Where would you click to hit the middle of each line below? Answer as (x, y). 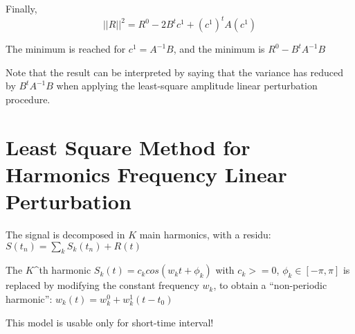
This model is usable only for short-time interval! (110, 322)
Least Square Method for (128, 147)
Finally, (21, 8)
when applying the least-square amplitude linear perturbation (187, 86)
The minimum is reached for (66, 49)
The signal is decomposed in (65, 234)
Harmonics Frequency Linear (146, 174)
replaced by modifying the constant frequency (102, 285)
